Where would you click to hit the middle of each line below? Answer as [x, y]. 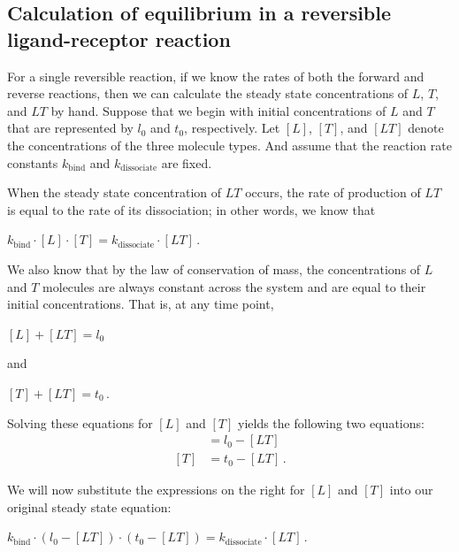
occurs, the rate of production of [333, 192]
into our [411, 490]
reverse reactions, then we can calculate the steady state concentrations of [208, 93]
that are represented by [70, 128]
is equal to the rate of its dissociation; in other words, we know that [191, 209]
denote [426, 128]
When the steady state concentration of [115, 192]
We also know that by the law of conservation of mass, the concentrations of [214, 268]
